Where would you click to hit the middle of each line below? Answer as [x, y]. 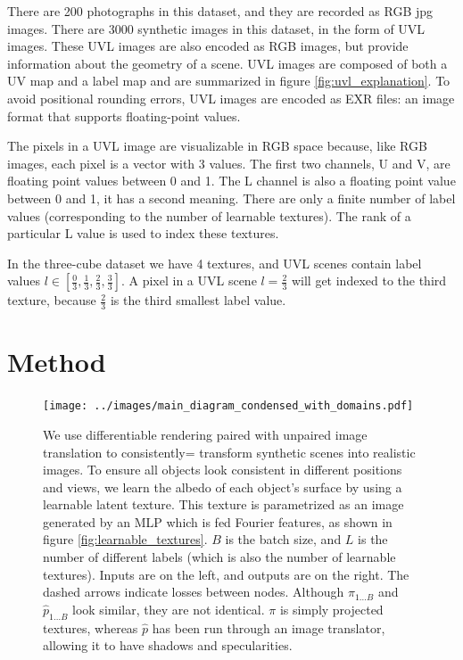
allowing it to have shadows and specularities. [168, 645]
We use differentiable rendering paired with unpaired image [205, 434]
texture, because [52, 300]
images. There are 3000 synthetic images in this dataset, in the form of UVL [216, 28]
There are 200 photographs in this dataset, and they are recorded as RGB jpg [220, 11]
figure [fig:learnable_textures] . [125, 539]
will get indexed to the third [369, 280]
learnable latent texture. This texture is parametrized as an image [223, 504]
